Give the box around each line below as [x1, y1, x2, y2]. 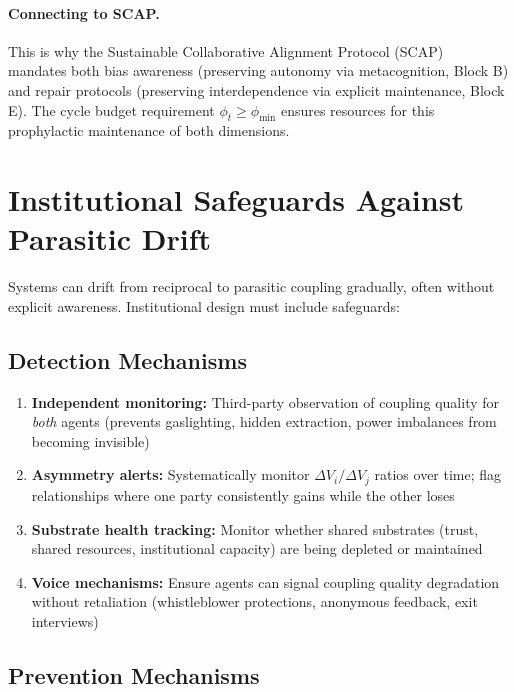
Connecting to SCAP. [8, 2, 160, 23]
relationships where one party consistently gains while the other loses [31, 484, 455, 505]
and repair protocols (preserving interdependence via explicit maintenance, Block [8, 79, 505, 100]
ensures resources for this [280, 99, 435, 120]
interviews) [31, 610, 99, 631]
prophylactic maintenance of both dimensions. [8, 120, 290, 141]
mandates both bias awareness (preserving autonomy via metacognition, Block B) [8, 60, 509, 81]
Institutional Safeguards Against [8, 179, 464, 220]
